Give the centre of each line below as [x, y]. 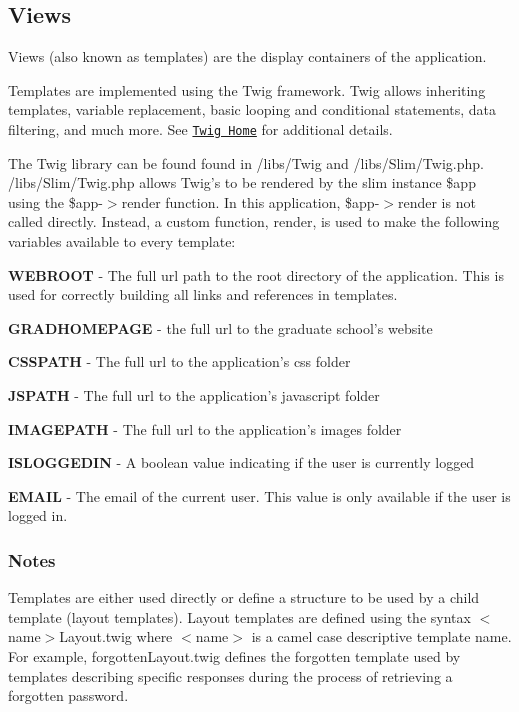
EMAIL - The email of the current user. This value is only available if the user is [259, 495]
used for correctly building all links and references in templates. [203, 294]
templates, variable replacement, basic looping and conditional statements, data [252, 109]
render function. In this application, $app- [250, 201]
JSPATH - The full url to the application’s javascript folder [194, 394]
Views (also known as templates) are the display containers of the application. [247, 56]
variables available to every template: [122, 241]
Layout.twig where [116, 636]
